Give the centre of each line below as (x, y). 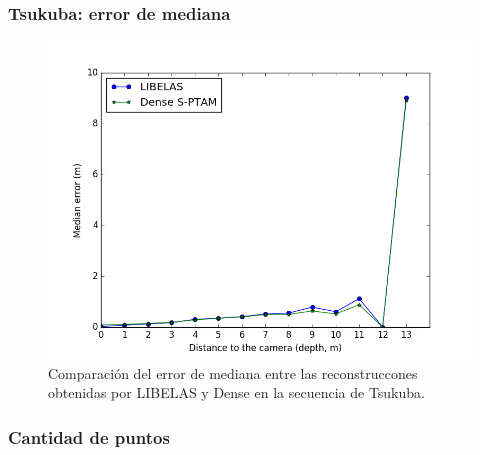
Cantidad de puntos (89, 436)
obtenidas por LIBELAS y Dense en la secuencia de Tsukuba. (236, 392)
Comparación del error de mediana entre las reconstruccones (233, 372)
